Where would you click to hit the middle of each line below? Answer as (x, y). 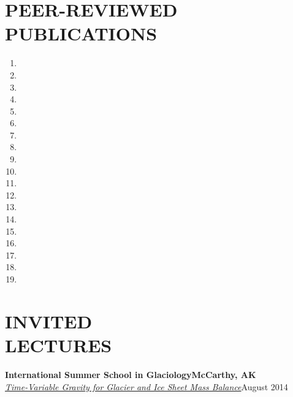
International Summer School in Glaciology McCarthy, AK (131, 374)
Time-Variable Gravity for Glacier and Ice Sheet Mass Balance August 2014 (146, 386)
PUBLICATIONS (81, 33)
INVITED (49, 321)
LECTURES (59, 345)
